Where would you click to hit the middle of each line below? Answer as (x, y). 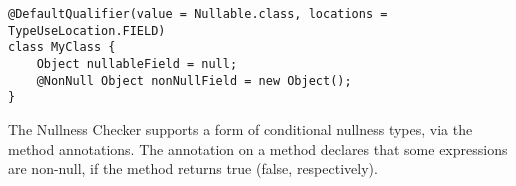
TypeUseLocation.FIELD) (87, 30)
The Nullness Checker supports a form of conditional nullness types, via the (240, 128)
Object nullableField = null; (137, 63)
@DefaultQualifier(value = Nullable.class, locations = (198, 14)
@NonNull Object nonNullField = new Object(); (194, 80)
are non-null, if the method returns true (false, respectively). (193, 168)
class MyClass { (62, 47)
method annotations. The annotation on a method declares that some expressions (258, 148)
